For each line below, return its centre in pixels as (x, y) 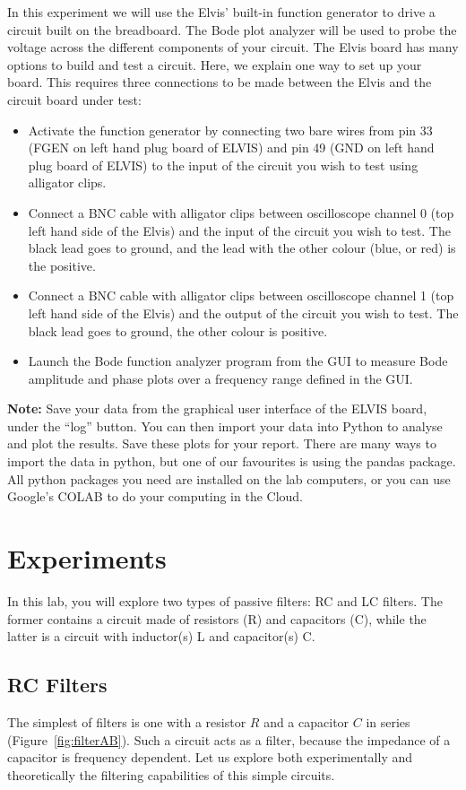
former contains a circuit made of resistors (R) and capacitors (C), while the (217, 618)
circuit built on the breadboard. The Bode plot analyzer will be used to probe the (232, 29)
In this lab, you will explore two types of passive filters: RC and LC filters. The (225, 600)
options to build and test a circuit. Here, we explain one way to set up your (215, 64)
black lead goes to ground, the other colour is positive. (178, 330)
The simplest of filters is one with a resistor (127, 721)
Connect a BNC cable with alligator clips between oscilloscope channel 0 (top (241, 212)
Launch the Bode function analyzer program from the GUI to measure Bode (238, 361)
